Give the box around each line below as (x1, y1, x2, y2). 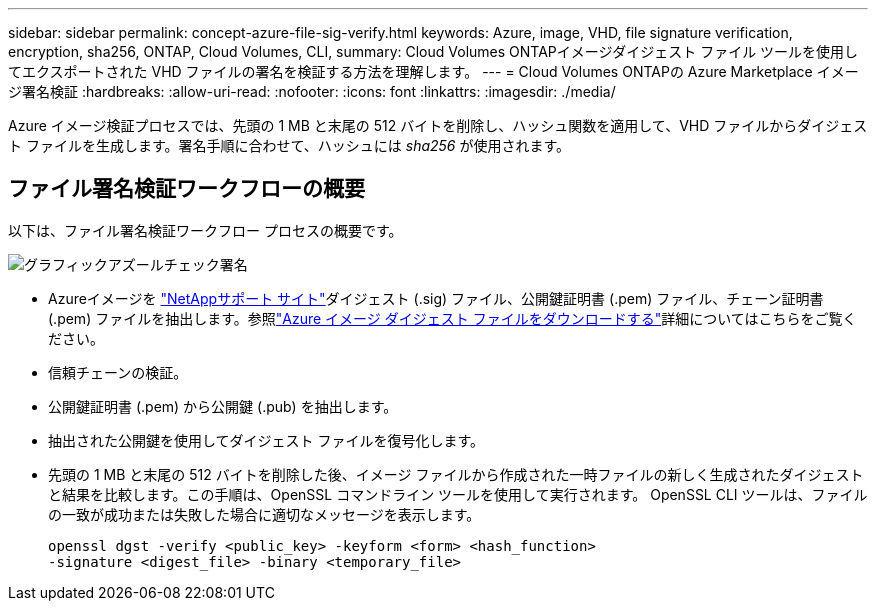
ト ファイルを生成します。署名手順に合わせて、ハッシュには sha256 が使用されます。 (8, 137, 571, 154)
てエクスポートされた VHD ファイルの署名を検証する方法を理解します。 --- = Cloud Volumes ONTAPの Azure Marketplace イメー (8, 63, 859, 80)
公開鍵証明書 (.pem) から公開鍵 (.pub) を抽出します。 (48, 397, 398, 415)
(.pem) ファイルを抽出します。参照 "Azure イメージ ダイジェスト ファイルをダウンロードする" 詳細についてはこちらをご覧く (48, 309, 857, 327)
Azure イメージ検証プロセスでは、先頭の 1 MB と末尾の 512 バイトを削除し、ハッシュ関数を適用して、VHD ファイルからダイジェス (8, 117, 868, 134)
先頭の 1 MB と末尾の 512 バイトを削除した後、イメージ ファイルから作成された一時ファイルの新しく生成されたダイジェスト (48, 465, 864, 483)
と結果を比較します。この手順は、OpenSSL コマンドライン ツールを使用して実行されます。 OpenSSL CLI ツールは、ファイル (48, 485, 868, 503)
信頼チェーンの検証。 (48, 363, 188, 381)
